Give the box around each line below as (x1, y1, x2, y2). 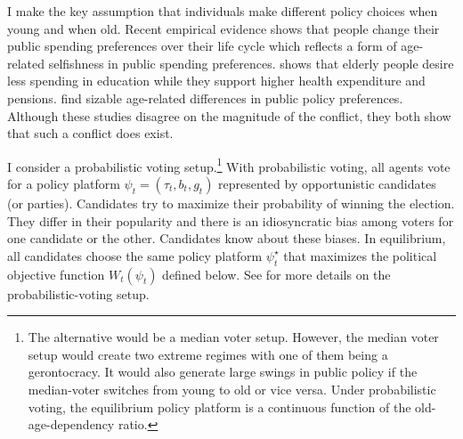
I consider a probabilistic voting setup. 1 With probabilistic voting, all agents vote (7, 154, 451, 175)
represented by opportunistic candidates (218, 175, 436, 192)
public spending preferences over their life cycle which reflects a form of (7, 37, 397, 55)
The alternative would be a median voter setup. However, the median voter (28, 328, 439, 346)
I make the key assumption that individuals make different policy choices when (7, 2, 438, 20)
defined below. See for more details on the (162, 264, 391, 283)
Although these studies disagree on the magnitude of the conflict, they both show (7, 106, 451, 125)
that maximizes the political (283, 246, 437, 264)
